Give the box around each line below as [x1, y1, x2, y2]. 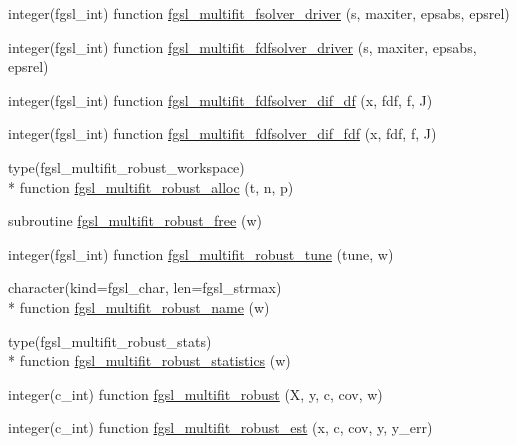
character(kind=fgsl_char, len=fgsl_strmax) [8, 277, 282, 298]
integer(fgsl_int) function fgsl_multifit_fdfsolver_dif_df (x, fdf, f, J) [8, 89, 433, 110]
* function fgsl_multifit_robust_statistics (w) [8, 350, 291, 371]
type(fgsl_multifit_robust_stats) [8, 330, 212, 351]
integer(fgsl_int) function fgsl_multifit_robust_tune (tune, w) [8, 243, 394, 264]
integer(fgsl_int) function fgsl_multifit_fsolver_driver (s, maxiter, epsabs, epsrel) [8, 3, 510, 23]
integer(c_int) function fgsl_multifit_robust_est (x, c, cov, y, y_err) [8, 417, 433, 438]
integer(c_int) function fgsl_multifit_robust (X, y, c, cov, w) [8, 383, 383, 404]
